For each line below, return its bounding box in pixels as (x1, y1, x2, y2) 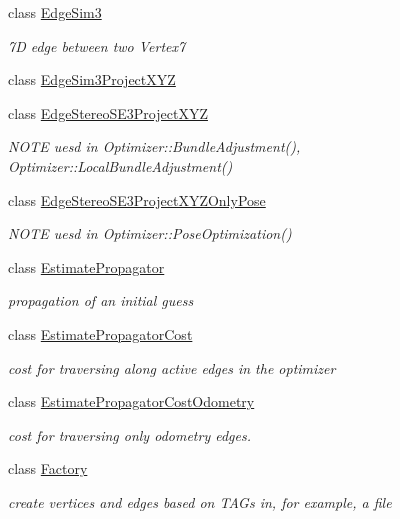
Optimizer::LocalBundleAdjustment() (8, 155, 233, 176)
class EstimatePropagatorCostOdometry (8, 391, 255, 412)
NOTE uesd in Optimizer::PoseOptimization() (8, 223, 292, 244)
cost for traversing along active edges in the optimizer (8, 357, 336, 378)
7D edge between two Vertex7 (8, 35, 186, 56)
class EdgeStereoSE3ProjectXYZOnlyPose (8, 189, 266, 210)
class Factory (8, 458, 88, 479)
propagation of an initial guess (8, 290, 194, 311)
